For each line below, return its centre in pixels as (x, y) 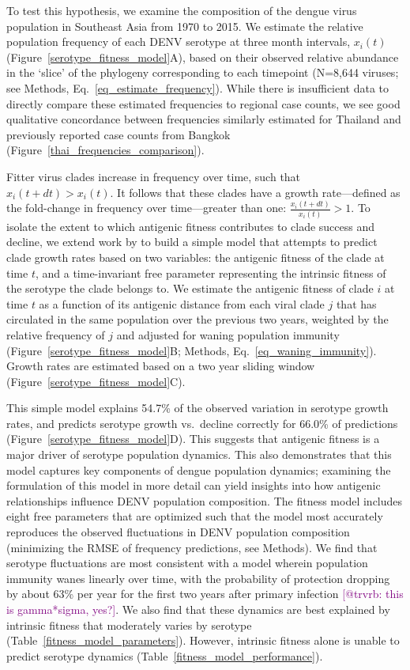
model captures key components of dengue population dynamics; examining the (199, 469)
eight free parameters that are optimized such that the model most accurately (195, 516)
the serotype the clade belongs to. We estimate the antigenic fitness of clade (190, 288)
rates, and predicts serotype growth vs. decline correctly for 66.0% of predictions (202, 423)
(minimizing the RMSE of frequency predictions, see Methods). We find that (192, 547)
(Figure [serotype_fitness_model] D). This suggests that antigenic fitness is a (193, 439)
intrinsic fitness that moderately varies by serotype (129, 625)
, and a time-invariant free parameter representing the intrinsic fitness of (211, 273)
